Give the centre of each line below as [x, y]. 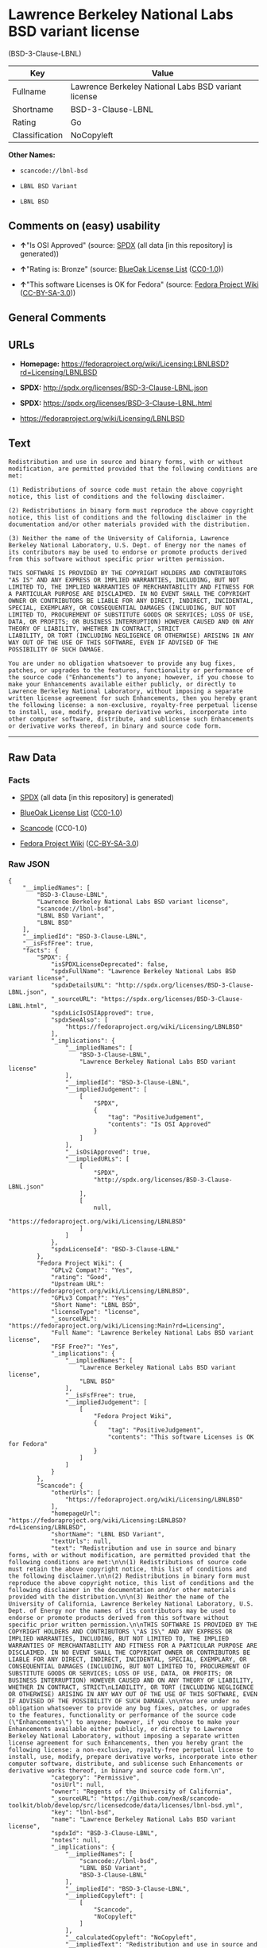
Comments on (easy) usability [84, 226]
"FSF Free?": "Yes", [85, 1347]
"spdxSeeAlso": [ [79, 1020]
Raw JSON [29, 864]
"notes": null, [76, 1840]
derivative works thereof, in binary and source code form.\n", [117, 1770]
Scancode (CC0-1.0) [53, 829]
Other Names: [32, 155]
